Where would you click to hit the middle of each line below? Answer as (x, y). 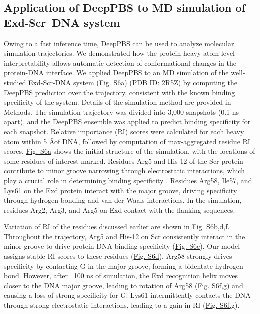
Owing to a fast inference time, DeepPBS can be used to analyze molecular (119, 43)
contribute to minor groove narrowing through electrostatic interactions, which (124, 171)
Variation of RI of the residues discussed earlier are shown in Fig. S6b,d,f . (117, 227)
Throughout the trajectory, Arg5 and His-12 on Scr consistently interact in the (125, 236)
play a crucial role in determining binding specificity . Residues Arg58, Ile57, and (128, 180)
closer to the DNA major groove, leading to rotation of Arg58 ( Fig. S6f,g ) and (124, 285)
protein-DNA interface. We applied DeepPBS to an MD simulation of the (116, 72)
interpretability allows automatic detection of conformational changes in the (120, 62)
